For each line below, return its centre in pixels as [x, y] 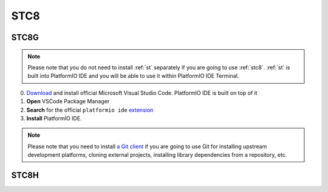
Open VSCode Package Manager [68, 101]
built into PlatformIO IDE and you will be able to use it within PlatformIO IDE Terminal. [133, 76]
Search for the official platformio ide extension [90, 110]
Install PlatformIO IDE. [54, 118]
